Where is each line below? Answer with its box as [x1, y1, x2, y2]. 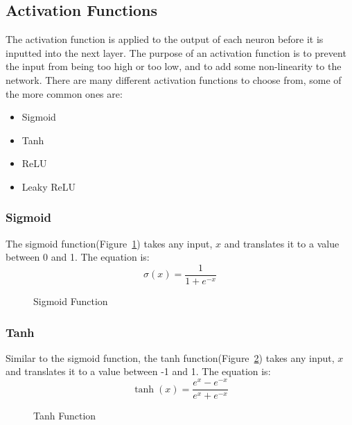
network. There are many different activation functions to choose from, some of [6, 72, 342, 87]
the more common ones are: [6, 86, 123, 101]
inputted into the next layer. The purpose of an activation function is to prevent [6, 45, 346, 60]
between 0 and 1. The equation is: [6, 250, 150, 264]
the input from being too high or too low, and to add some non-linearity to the [6, 59, 342, 73]
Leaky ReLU [21, 179, 76, 193]
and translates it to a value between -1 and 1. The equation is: [6, 364, 271, 379]
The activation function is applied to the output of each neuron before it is [6, 32, 324, 46]
